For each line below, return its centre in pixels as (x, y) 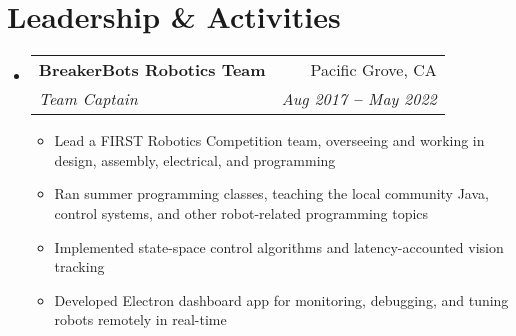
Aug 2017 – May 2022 (359, 99)
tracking (79, 266)
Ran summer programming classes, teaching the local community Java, (271, 193)
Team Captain (88, 99)
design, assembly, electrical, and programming (195, 159)
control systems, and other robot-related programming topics (241, 212)
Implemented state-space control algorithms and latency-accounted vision (279, 246)
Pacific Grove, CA (373, 70)
